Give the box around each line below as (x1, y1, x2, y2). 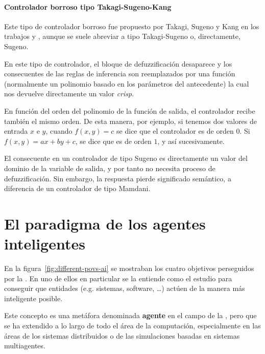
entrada (4, 126, 28, 136)
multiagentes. (4, 340, 45, 351)
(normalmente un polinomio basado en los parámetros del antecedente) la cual (4, 78, 249, 89)
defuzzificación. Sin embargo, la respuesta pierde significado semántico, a (4, 173, 231, 183)
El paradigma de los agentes (4, 213, 206, 234)
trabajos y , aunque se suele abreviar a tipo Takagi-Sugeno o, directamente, (4, 31, 240, 41)
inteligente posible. (4, 293, 63, 303)
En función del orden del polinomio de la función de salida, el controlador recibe (4, 105, 255, 116)
